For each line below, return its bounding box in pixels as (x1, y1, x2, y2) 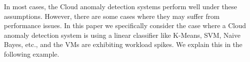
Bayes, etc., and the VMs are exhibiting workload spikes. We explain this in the (4, 39, 243, 49)
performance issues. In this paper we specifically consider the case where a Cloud (4, 20, 246, 31)
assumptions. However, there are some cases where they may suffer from (4, 11, 220, 21)
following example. (4, 48, 60, 59)
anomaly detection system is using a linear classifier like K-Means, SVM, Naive (4, 30, 241, 40)
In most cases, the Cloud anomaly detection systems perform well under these (4, 1, 237, 11)
